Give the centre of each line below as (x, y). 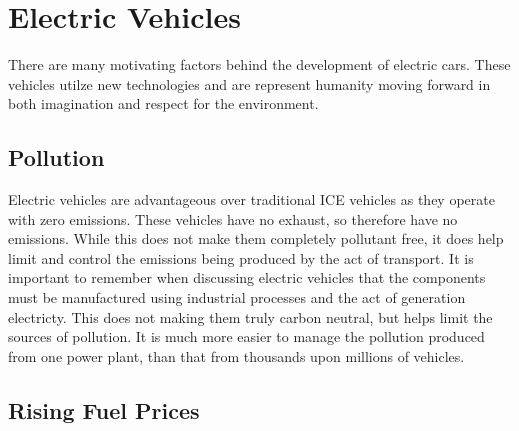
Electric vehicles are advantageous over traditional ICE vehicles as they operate (251, 199)
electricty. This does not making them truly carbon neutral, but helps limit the (250, 316)
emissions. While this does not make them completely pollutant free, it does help (256, 238)
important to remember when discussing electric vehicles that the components (247, 277)
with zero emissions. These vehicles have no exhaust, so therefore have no (233, 218)
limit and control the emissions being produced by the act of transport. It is (241, 257)
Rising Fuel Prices (104, 409)
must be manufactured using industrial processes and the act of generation (237, 297)
